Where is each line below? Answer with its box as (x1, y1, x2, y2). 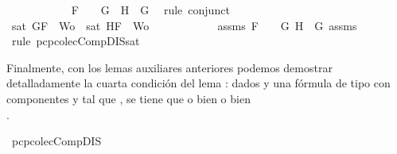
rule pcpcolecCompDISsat (11, 33, 140, 49)
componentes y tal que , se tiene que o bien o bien (6, 90, 251, 106)
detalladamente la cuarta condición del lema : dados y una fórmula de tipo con (6, 75, 391, 91)
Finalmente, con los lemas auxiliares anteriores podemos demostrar (6, 59, 333, 75)
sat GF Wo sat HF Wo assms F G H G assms (11, 17, 357, 33)
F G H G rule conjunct (71, 2, 230, 17)
